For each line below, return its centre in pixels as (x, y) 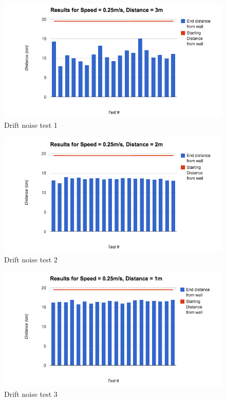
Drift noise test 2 (31, 259)
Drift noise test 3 (31, 394)
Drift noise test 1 (31, 125)
